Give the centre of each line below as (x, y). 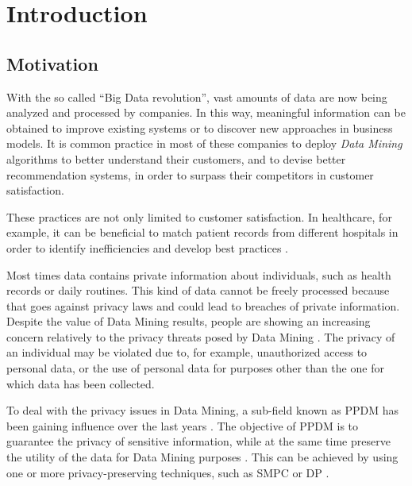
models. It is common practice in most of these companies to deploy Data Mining (204, 143)
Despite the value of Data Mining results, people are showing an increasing (189, 321)
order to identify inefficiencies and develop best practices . (148, 247)
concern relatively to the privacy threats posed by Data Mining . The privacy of (201, 336)
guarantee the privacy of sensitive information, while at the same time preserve (198, 441)
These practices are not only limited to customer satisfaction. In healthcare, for (199, 216)
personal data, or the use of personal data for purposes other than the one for (195, 368)
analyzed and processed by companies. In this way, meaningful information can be (206, 112)
